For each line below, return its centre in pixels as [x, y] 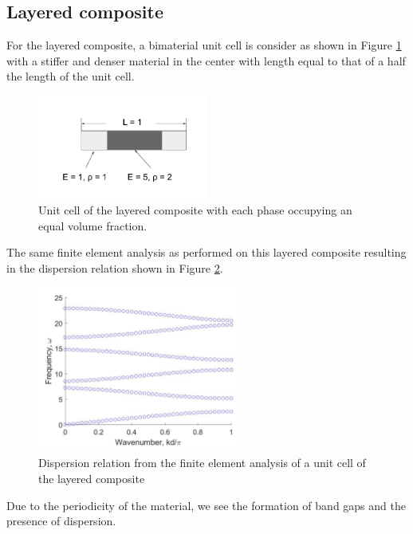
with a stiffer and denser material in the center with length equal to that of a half [206, 60]
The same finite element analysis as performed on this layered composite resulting [206, 252]
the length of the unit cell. [71, 76]
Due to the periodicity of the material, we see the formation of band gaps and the [206, 505]
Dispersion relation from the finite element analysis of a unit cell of [202, 463]
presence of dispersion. [61, 521]
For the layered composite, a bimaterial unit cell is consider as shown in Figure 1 [204, 45]
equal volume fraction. [93, 225]
